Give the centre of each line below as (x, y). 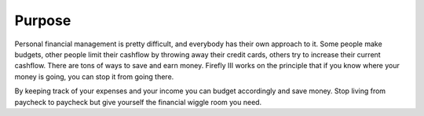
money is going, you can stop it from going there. (94, 76)
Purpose (43, 20)
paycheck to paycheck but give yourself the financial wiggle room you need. (138, 102)
